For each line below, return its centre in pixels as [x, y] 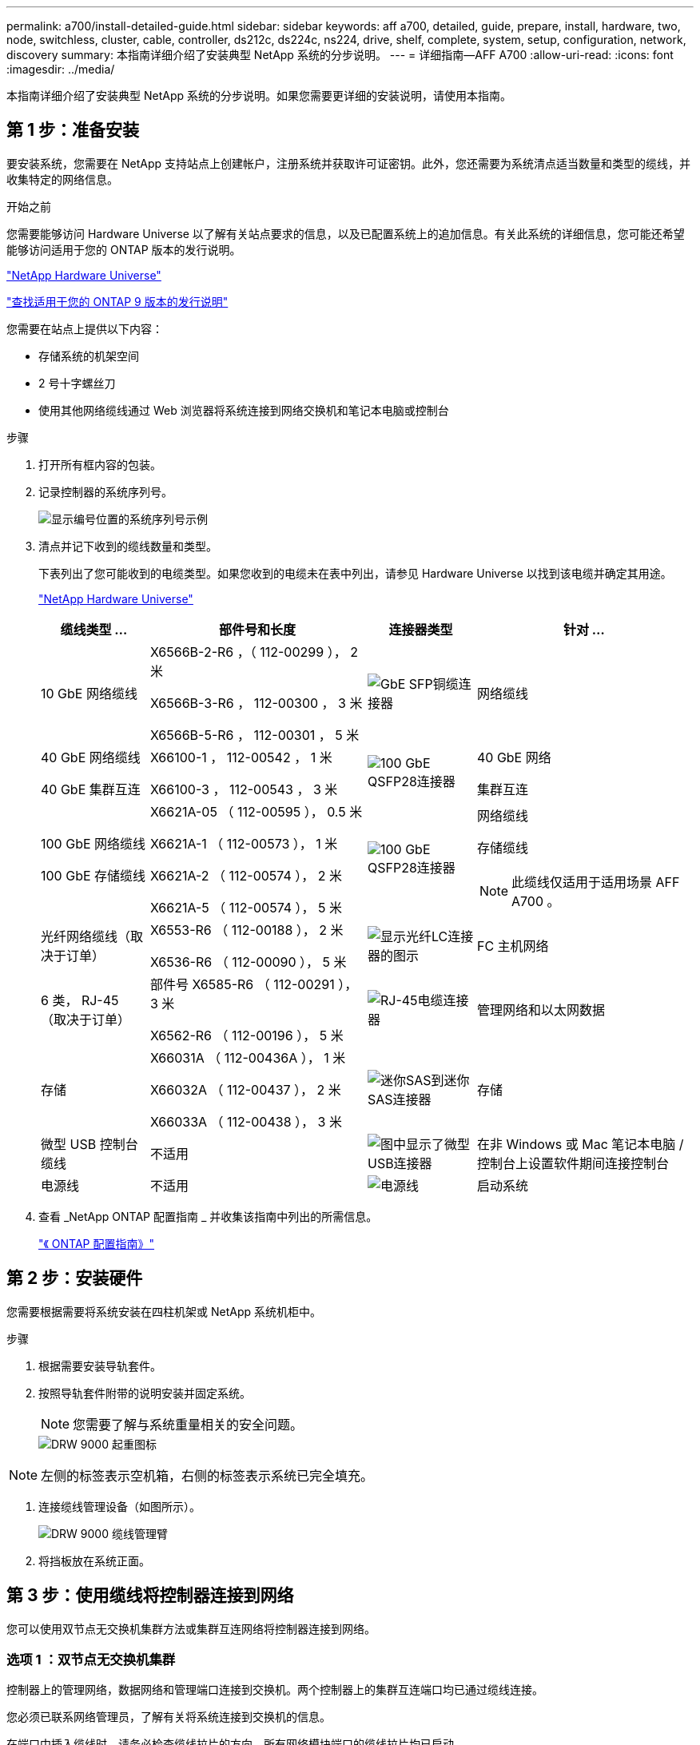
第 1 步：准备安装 [73, 130]
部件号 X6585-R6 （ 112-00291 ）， [254, 984]
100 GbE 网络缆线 [93, 843]
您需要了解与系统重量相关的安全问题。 [188, 1424]
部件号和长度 [257, 629]
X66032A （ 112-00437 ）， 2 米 [245, 1089]
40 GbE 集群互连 [91, 789]
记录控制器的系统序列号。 [105, 491]
